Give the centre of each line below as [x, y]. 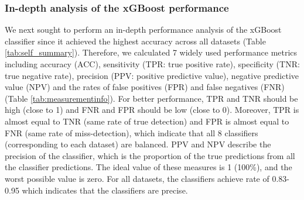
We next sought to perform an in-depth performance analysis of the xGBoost [143, 30]
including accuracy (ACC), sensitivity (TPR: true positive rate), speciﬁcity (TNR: [152, 64]
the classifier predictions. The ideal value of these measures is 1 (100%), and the [148, 167]
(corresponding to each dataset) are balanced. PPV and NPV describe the [138, 144]
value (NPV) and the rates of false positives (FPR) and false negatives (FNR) [145, 87]
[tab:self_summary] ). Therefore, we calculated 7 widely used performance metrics [151, 52]
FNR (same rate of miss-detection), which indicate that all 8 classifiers [131, 132]
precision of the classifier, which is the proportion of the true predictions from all [150, 155]
